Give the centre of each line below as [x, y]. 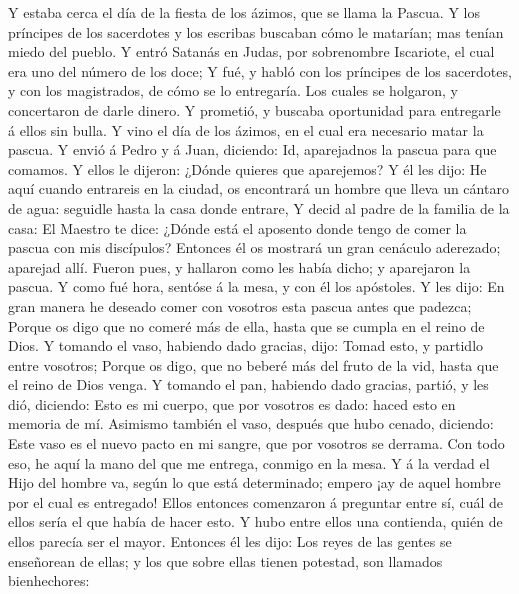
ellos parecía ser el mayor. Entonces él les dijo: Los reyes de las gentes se [230, 541]
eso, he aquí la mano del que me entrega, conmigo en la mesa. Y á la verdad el [249, 462]
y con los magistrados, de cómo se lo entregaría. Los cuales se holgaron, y [233, 90]
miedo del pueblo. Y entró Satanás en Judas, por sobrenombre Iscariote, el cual [251, 51]
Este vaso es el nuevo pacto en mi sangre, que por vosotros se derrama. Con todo [256, 443]
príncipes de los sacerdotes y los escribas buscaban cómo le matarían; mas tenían [256, 31]
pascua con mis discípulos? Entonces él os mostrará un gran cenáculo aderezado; [254, 247]
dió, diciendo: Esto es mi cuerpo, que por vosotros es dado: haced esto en [232, 403]
